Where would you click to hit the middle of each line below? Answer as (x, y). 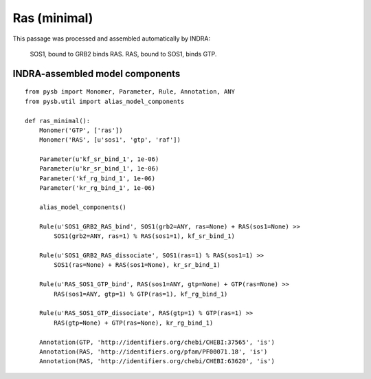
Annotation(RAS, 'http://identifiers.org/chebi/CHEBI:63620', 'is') (157, 361)
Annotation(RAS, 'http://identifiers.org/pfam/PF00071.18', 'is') (153, 351)
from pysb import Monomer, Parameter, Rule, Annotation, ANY (130, 92)
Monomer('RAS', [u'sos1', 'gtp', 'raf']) (110, 140)
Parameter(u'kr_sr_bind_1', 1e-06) (99, 169)
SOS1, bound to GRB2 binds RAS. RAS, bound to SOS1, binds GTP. (123, 54)
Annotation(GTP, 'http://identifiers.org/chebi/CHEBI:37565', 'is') (157, 342)
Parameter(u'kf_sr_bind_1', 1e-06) (99, 159)
